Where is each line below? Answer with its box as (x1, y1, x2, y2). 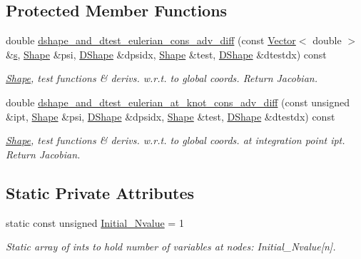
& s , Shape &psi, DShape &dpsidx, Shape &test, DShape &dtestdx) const (6, 46, 327, 61)
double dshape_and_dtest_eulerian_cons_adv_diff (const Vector (6, 33, 296, 48)
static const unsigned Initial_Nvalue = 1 (6, 215, 184, 230)
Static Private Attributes (6, 181, 195, 203)
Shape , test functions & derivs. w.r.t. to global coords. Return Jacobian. (6, 71, 317, 86)
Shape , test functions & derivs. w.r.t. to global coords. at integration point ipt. (6, 133, 345, 148)
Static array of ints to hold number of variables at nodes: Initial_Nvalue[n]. (6, 239, 336, 254)
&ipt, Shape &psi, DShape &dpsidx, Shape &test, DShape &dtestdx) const (6, 108, 335, 123)
